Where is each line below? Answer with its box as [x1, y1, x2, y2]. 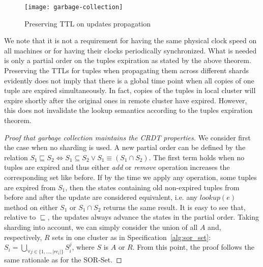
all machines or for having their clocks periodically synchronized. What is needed [4, 45, 257, 55]
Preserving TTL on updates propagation [24, 18, 151, 28]
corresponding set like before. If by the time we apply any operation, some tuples [4, 171, 257, 182]
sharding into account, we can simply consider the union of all [4, 221, 198, 232]
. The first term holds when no [149, 152, 245, 162]
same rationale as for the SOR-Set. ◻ [4, 254, 122, 264]
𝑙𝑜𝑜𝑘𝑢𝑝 [199, 194, 220, 202]
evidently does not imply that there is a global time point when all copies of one [4, 75, 254, 85]
